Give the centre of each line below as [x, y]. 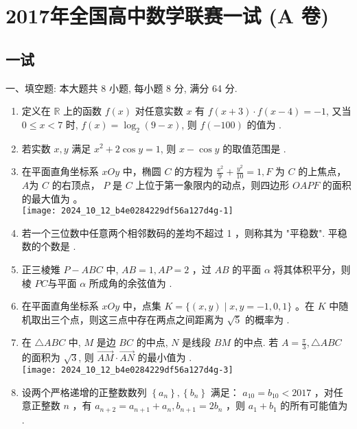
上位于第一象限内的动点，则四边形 [212, 184]
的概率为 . [267, 319]
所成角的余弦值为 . [130, 282]
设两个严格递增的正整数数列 [84, 392]
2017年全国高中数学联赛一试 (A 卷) [168, 15]
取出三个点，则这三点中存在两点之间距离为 [127, 319]
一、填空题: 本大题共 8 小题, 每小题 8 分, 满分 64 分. [122, 88]
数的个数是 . [49, 246]
